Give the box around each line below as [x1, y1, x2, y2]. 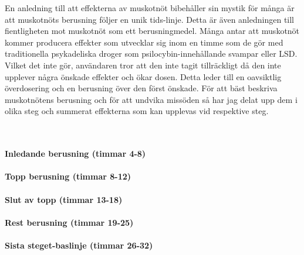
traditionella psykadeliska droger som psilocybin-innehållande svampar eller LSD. [5, 47, 298, 60]
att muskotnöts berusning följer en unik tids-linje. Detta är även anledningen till [5, 13, 295, 25]
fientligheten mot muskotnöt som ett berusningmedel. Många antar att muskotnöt [5, 25, 300, 37]
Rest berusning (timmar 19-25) [5, 216, 134, 228]
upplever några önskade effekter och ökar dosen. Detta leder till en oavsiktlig [5, 70, 282, 82]
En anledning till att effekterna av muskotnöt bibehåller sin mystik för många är [5, 2, 295, 13]
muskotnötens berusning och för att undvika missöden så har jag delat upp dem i [5, 93, 298, 105]
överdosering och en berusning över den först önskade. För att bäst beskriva [5, 82, 278, 94]
